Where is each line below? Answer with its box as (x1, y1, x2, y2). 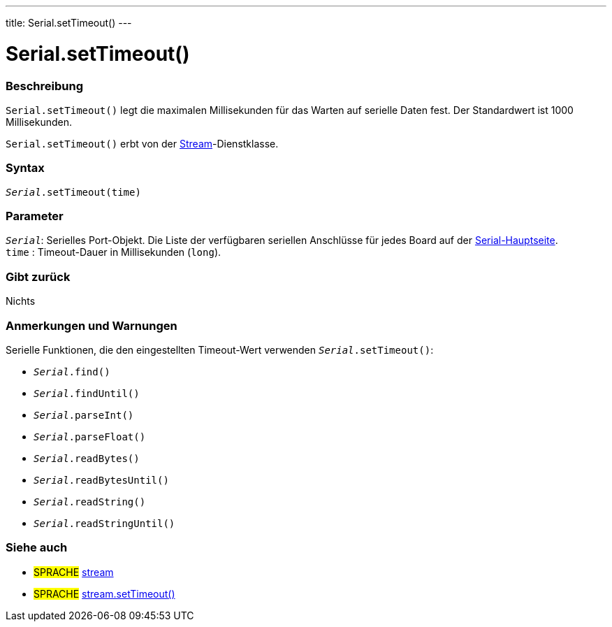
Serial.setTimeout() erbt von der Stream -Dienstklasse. (6, 137, 279, 150)
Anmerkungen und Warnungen (6, 318, 177, 333)
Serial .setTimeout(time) (6, 186, 141, 198)
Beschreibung (6, 78, 84, 93)
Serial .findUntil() (34, 387, 140, 399)
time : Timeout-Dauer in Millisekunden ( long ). (6, 246, 221, 259)
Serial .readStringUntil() (34, 517, 175, 529)
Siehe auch (6, 540, 68, 555)
